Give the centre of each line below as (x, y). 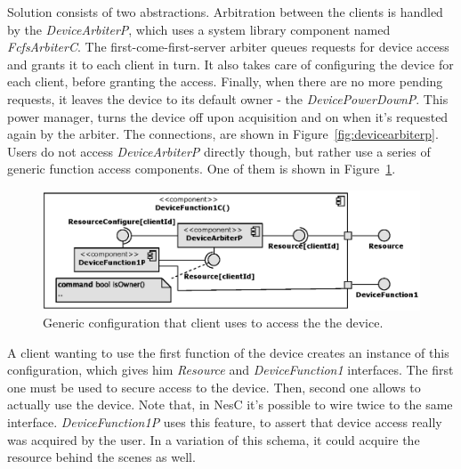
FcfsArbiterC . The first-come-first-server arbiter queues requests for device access (228, 47)
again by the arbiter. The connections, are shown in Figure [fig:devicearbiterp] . (223, 134)
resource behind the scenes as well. (101, 457)
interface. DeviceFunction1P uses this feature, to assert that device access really (225, 422)
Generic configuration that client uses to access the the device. (213, 323)
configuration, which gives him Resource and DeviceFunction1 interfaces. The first (230, 370)
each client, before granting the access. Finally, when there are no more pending (225, 81)
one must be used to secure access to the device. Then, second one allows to (214, 387)
